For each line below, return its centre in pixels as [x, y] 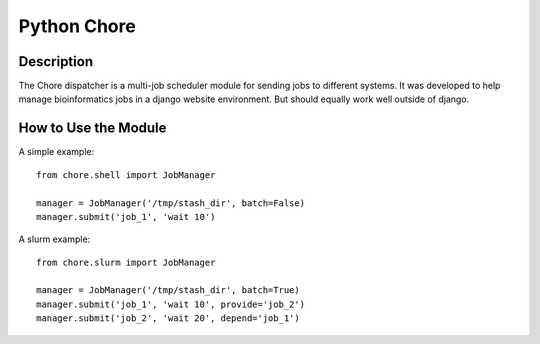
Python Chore [77, 26]
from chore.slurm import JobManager [126, 262]
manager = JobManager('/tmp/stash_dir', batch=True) [168, 290]
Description [56, 61]
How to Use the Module [92, 128]
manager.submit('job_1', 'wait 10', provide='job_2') [170, 304]
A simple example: [56, 152]
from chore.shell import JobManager [126, 174]
